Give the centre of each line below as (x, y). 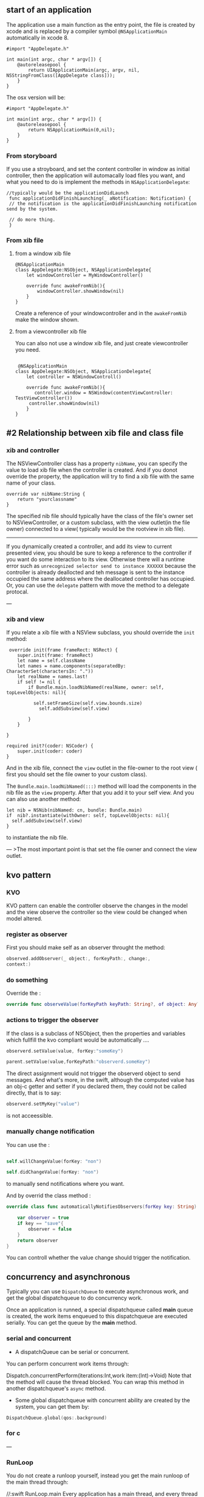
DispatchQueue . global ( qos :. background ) (57, 1418)
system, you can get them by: (52, 1406)
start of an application (49, 10)
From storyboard (32, 156)
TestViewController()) (44, 398)
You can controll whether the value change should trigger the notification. (99, 1258)
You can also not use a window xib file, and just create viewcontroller (101, 343)
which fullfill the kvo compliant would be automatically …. (78, 1040)
